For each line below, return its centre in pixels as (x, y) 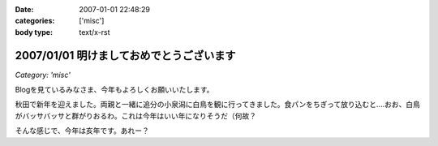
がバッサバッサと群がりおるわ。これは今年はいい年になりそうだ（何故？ (136, 116)
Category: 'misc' (43, 75)
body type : (34, 32)
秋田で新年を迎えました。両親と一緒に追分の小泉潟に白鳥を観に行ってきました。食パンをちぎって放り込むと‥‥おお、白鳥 (218, 105)
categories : (35, 21)
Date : (24, 9)
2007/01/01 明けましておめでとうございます (125, 56)
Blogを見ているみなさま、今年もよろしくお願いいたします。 (114, 90)
